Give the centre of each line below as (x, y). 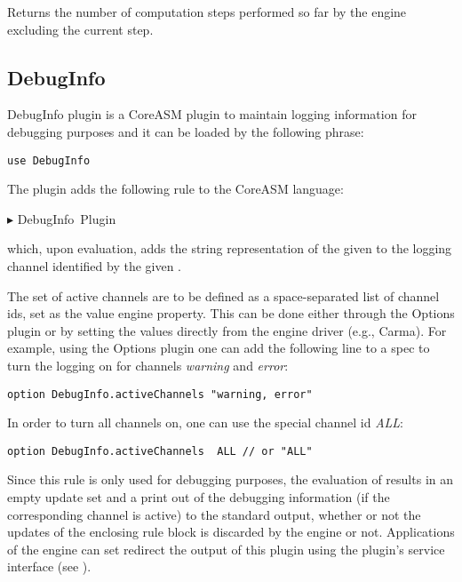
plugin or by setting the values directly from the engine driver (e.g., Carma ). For (227, 330)
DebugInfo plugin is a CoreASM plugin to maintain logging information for (212, 114)
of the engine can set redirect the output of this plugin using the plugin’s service (226, 549)
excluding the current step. (80, 29)
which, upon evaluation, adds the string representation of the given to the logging (230, 248)
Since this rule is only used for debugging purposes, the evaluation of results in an (231, 479)
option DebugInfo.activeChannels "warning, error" (160, 394)
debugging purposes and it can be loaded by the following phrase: (186, 131)
